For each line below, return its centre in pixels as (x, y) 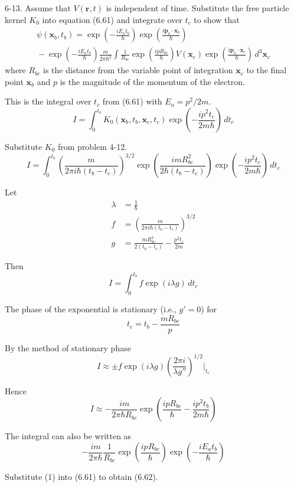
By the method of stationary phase (68, 347)
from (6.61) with (132, 101)
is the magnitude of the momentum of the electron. (152, 81)
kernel (16, 19)
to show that (217, 19)
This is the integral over (48, 101)
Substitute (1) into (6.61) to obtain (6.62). (81, 477)
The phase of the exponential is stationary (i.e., (91, 309)
